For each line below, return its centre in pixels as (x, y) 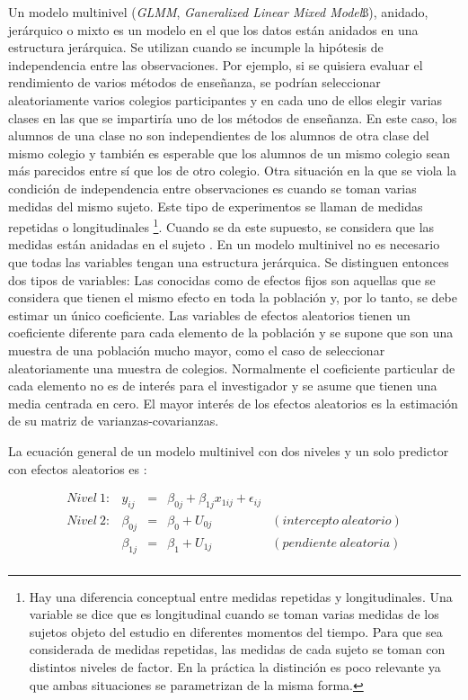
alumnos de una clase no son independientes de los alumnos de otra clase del (219, 135)
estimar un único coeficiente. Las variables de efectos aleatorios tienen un (209, 314)
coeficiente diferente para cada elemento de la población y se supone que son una (231, 332)
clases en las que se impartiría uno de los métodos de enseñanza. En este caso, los (233, 117)
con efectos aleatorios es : (78, 468)
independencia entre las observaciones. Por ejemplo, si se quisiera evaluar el (216, 64)
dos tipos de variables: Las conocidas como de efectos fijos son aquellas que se (222, 279)
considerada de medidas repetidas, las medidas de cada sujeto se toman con (237, 649)
